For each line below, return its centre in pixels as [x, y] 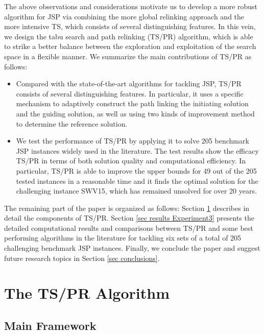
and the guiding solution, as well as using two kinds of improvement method [135, 113]
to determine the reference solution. [72, 123]
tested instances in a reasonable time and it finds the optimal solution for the [137, 181]
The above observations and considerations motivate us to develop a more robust [131, 6]
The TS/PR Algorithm [87, 293]
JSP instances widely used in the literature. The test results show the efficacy [137, 150]
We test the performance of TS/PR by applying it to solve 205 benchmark [133, 141]
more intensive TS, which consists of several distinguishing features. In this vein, [130, 26]
